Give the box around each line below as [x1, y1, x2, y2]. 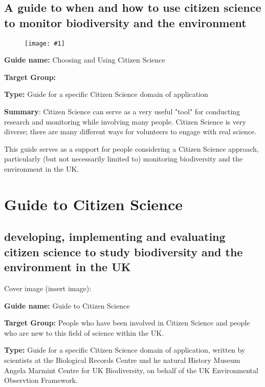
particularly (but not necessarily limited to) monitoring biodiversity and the [4, 153, 242, 164]
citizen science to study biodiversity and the [4, 243, 243, 259]
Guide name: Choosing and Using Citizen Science [4, 54, 165, 65]
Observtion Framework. [4, 375, 78, 385]
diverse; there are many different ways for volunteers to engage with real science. [4, 126, 257, 137]
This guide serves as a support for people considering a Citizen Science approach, [4, 143, 259, 154]
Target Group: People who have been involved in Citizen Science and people [4, 317, 250, 328]
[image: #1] [25, 39, 65, 47]
